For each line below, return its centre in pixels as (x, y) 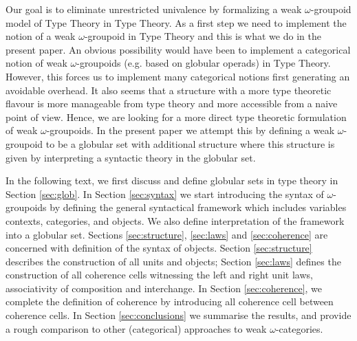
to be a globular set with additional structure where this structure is (190, 143)
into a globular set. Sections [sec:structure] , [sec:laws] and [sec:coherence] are (167, 234)
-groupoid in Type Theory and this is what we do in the (203, 36)
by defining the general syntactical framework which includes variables (198, 207)
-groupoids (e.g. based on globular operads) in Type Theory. (204, 63)
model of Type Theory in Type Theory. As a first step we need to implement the (176, 22)
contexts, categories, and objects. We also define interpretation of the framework (175, 220)
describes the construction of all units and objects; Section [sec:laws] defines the (173, 261)
